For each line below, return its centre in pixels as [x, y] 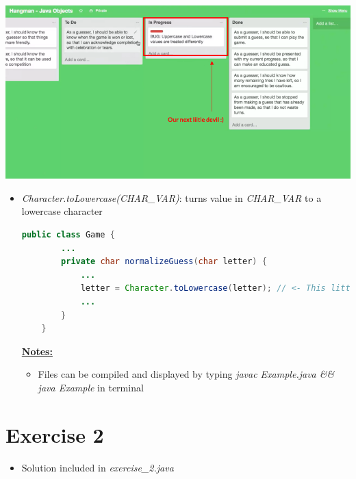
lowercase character [62, 211]
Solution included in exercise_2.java [98, 467]
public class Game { [68, 234]
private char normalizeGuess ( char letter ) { [164, 262]
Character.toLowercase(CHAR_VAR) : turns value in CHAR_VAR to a [171, 197]
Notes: [37, 351]
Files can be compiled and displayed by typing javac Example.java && [186, 374]
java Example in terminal [91, 387]
